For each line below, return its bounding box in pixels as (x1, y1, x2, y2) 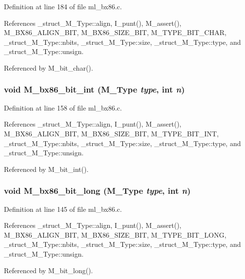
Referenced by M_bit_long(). (4, 265, 93, 275)
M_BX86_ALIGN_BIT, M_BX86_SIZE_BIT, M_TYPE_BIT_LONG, (4, 229, 226, 240)
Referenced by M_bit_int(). (4, 164, 89, 174)
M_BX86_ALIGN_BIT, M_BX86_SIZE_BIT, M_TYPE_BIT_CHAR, (4, 27, 226, 37)
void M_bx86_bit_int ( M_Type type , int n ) (4, 83, 185, 95)
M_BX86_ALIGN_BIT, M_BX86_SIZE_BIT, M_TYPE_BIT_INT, (4, 128, 219, 138)
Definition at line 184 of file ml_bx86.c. (4, 1, 122, 11)
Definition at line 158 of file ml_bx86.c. (4, 102, 122, 112)
